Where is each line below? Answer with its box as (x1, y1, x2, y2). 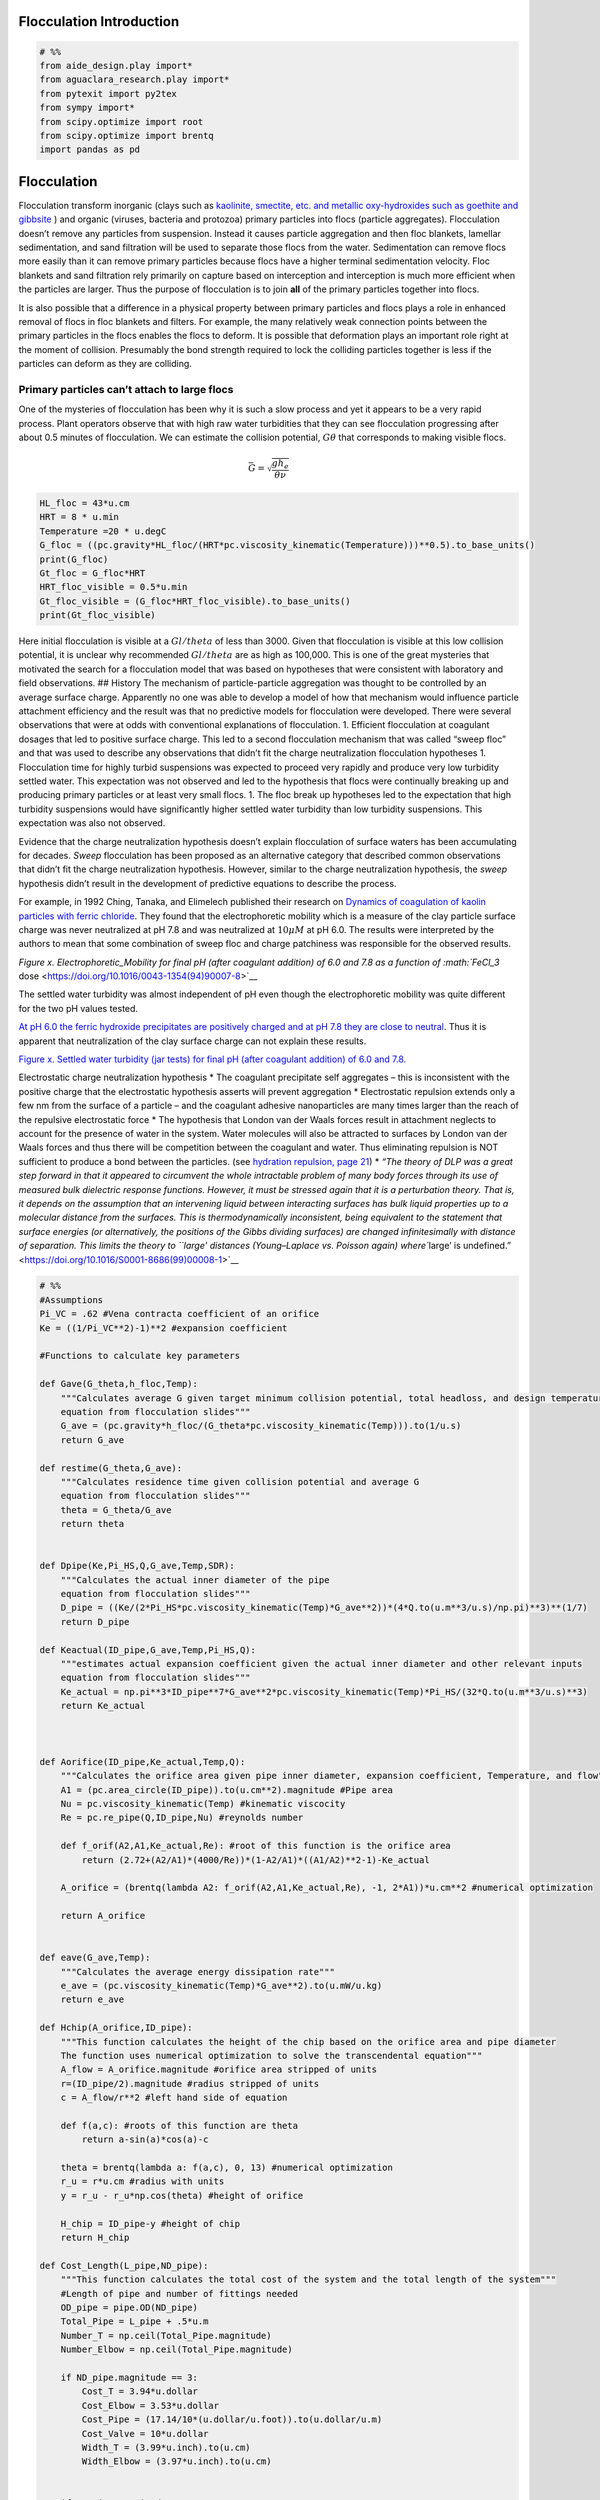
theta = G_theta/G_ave (60, 1504, 172, 1515)
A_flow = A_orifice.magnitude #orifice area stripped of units (60, 2064, 378, 2075)
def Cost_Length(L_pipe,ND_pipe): (39, 2260, 209, 2271)
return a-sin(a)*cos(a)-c (81, 2134, 209, 2145)
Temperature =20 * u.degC (39, 525, 167, 537)
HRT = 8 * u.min (39, 511, 120, 523)
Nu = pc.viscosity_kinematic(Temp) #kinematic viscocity (60, 1798, 346, 1809)
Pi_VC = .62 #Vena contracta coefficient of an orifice (39, 1308, 320, 1320)
